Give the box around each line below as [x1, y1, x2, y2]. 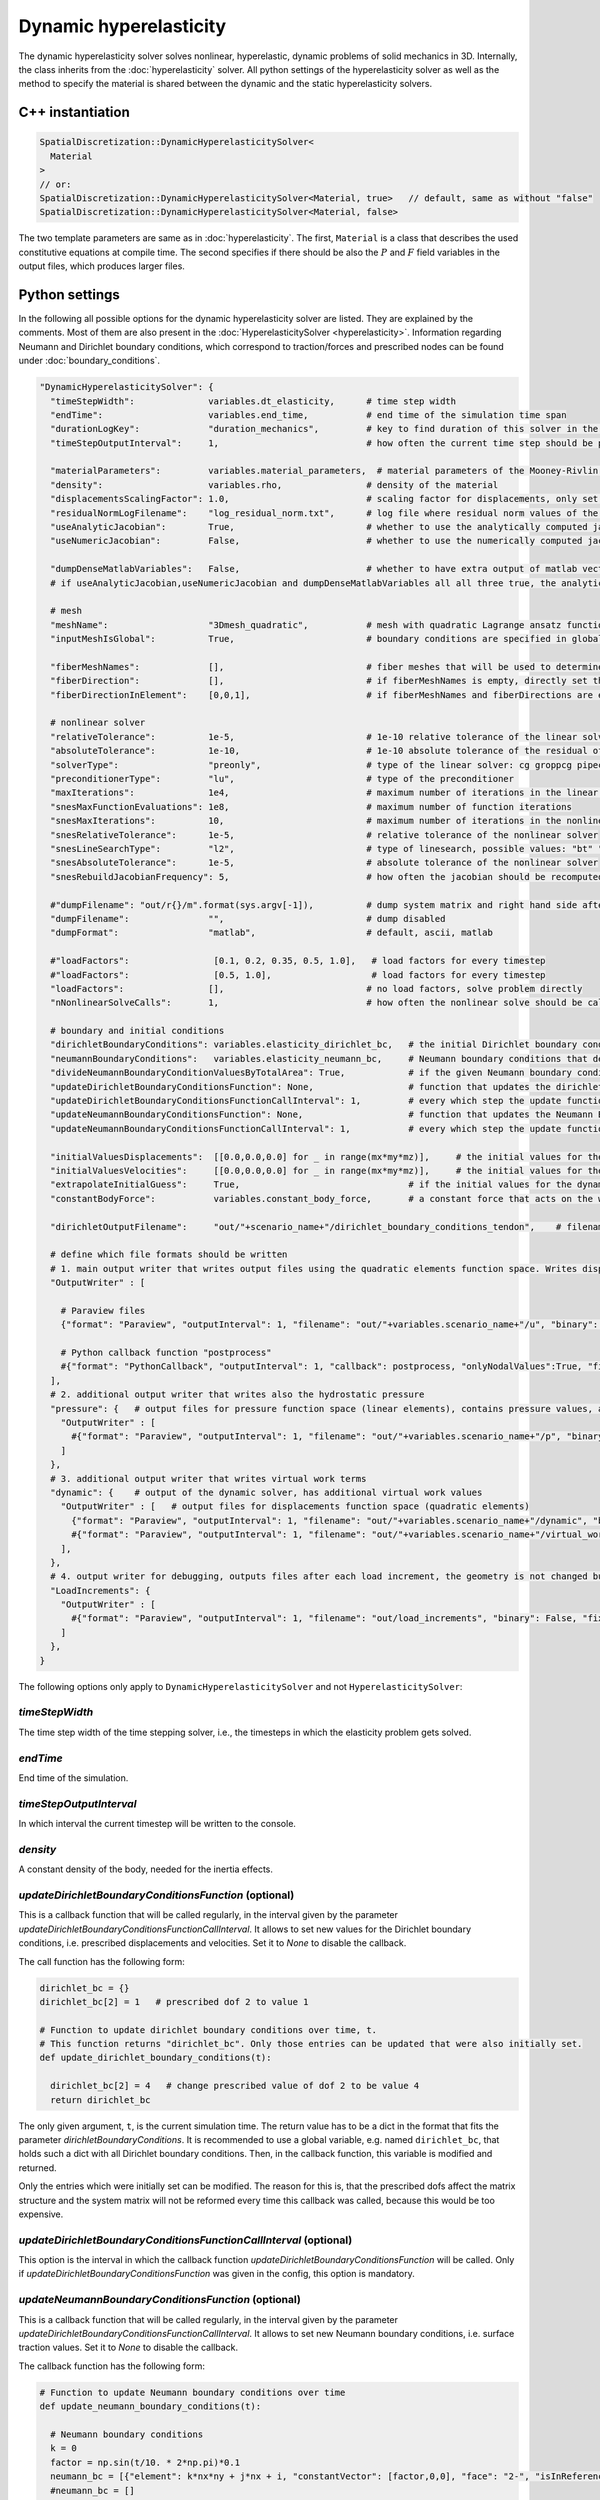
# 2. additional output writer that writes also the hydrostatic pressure [50, 1389, 425, 1400]
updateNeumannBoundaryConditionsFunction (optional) [18, 2293, 302, 2307]
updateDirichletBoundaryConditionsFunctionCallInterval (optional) [18, 2233, 353, 2247]
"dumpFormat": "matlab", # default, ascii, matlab [50, 927, 494, 939]
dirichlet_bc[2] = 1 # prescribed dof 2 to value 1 [39, 1996, 309, 2007]
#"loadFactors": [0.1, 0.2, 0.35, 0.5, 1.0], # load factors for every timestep [50, 955, 546, 967]
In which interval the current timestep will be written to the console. [18, 1818, 297, 1830]
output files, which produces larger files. [18, 260, 185, 272]
